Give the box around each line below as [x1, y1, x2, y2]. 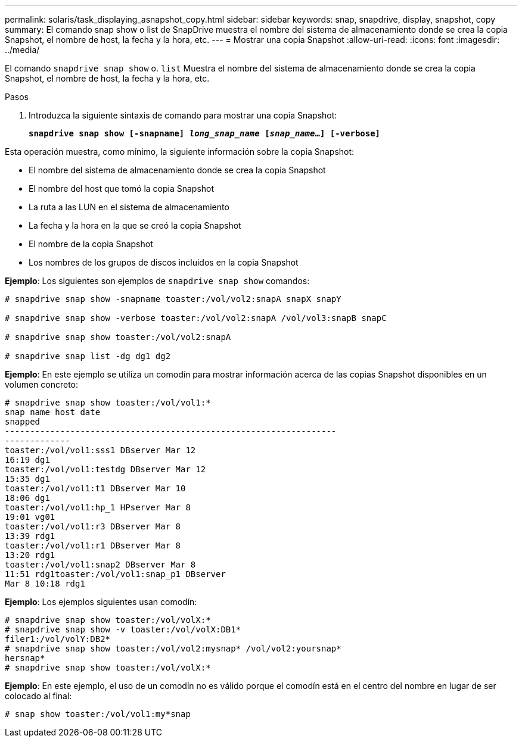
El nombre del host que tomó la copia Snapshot [29, 183, 215, 194]
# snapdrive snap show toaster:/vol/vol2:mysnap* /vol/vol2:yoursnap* [5, 644, 341, 653]
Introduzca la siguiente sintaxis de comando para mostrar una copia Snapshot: [29, 110, 337, 120]
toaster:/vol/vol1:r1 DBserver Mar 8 [5, 541, 181, 550]
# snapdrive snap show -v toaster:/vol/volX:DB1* [5, 625, 241, 634]
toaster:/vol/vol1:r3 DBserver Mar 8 [5, 522, 181, 531]
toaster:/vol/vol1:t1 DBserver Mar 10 [5, 484, 186, 493]
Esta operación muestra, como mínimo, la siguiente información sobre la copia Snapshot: [5, 146, 355, 157]
